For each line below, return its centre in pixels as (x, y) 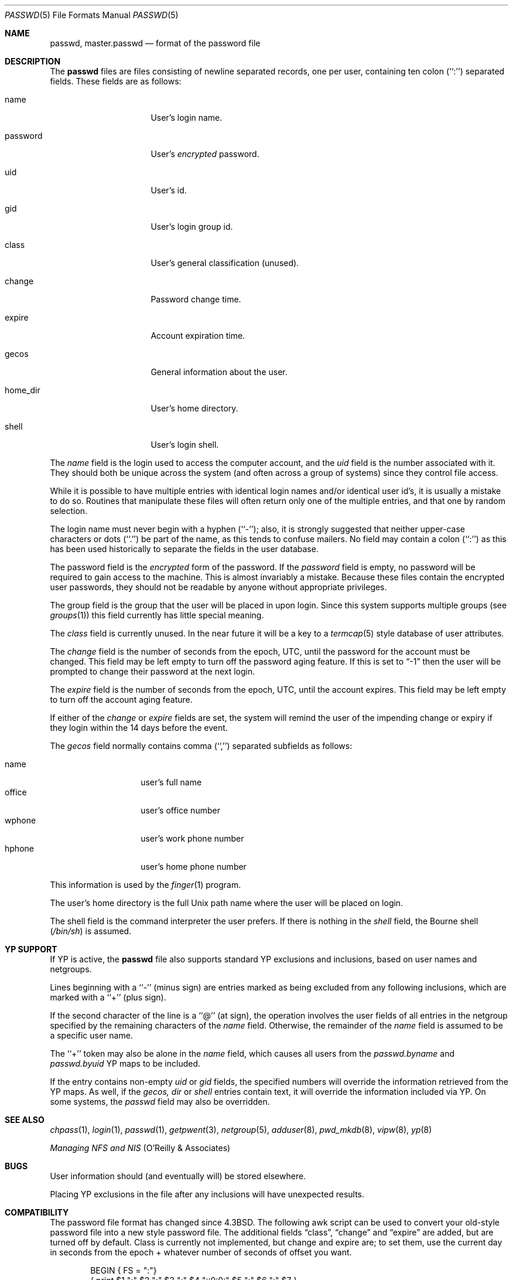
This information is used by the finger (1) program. (146, 885)
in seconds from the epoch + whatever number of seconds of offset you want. (201, 1252)
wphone (20, 820)
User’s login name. (187, 118)
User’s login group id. (192, 227)
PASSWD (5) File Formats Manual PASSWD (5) (92, 15)
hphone (19, 848)
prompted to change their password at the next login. (153, 671)
